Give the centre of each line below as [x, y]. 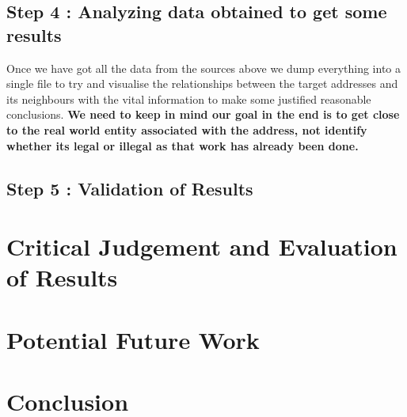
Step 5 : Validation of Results [130, 188]
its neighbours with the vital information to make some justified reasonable [189, 99]
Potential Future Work [133, 339]
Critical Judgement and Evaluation [202, 246]
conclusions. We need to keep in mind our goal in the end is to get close [203, 114]
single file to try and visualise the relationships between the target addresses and [202, 83]
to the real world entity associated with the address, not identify [187, 129]
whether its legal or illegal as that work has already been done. [183, 145]
